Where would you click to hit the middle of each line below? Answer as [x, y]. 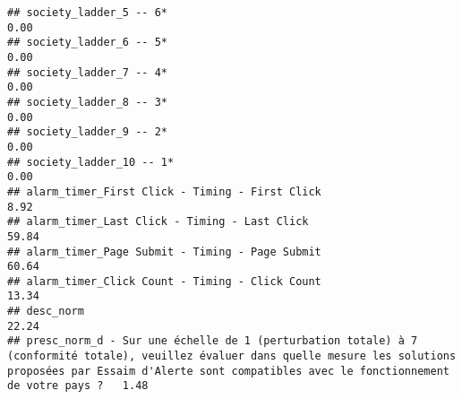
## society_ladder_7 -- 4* [87, 72]
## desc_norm [46, 312]
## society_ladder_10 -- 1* [91, 162]
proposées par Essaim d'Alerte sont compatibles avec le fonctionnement [228, 371]
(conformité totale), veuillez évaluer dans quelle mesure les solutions [232, 356]
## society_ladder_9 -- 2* [87, 132]
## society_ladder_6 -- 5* [87, 43]
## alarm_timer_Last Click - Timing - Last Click [158, 222]
